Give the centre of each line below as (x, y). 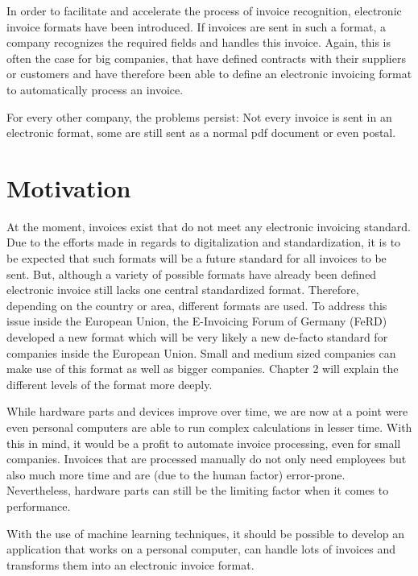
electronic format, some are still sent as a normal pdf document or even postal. (201, 133)
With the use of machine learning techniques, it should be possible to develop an (205, 533)
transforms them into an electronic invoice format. (130, 564)
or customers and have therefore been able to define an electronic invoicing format (209, 74)
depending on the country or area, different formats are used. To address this (197, 305)
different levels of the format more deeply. (110, 384)
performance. (39, 506)
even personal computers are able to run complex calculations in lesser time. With (209, 427)
